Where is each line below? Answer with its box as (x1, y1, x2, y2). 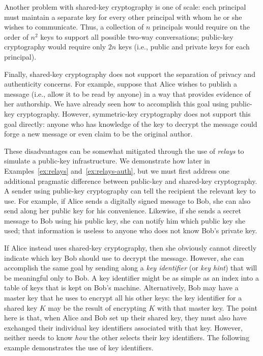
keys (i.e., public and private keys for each (118, 41, 250, 52)
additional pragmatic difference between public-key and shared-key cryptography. (4, 175, 257, 186)
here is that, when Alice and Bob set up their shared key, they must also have (4, 312, 247, 323)
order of (4, 31, 28, 42)
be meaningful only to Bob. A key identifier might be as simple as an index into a (4, 272, 259, 283)
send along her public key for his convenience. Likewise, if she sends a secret (4, 205, 241, 216)
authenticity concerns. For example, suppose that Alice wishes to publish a (4, 78, 238, 89)
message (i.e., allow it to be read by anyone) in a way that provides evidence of (4, 88, 251, 99)
